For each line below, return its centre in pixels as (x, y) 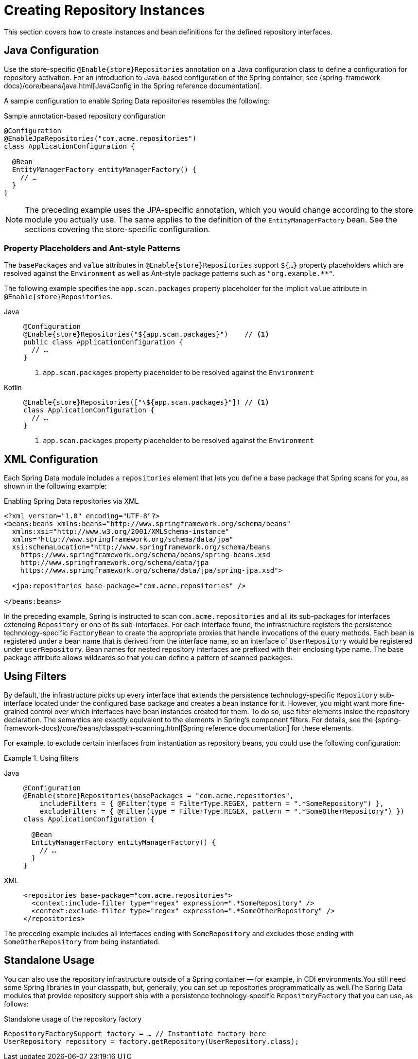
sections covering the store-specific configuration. (118, 229)
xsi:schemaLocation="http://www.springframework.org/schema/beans (141, 547)
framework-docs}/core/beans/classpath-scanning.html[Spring (104, 728)
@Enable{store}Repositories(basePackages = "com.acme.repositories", (159, 796)
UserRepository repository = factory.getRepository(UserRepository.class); (151, 1041)
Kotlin (13, 388)
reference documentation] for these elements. (279, 728)
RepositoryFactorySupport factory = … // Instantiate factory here (135, 1033)
